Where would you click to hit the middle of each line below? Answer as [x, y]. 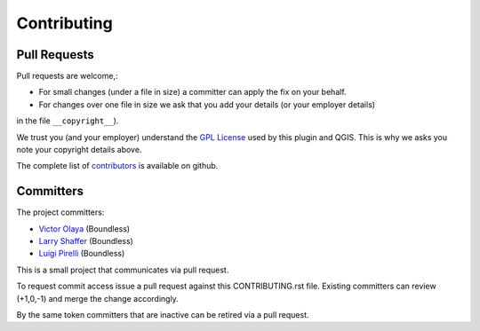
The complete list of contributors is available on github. [117, 166]
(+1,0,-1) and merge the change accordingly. [98, 298]
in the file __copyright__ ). [68, 121]
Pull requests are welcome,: [67, 76]
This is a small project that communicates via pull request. [123, 270]
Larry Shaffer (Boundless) [86, 241]
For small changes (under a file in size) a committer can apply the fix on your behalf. [192, 92]
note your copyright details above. [79, 150]
